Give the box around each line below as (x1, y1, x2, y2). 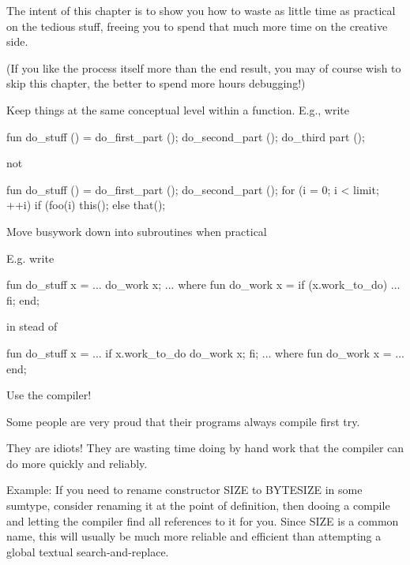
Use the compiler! (6, 387, 92, 403)
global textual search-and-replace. (6, 543, 169, 559)
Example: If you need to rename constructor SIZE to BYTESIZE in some (6, 481, 363, 498)
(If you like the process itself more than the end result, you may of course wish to (6, 59, 401, 76)
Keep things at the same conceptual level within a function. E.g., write (6, 101, 349, 118)
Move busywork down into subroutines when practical (6, 223, 267, 239)
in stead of (6, 318, 58, 335)
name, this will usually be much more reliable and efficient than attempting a (6, 528, 382, 544)
